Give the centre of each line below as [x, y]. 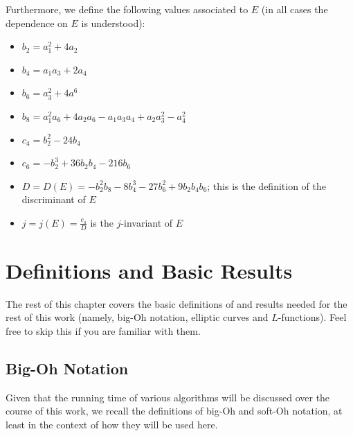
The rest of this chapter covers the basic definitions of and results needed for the [176, 303]
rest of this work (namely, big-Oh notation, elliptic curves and [137, 317]
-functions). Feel [312, 317]
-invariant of [147, 222]
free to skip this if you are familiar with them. [103, 331]
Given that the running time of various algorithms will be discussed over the [168, 397]
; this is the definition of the [266, 185]
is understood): [113, 23]
